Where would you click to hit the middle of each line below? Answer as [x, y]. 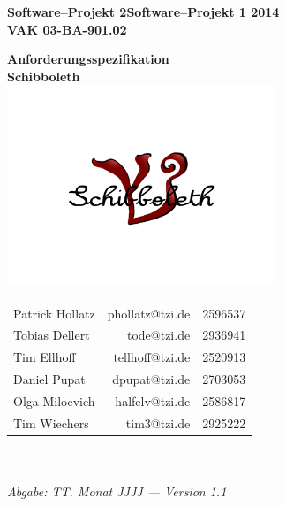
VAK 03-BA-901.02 [67, 29]
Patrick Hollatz [54, 313]
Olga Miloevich [54, 400]
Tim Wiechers [51, 422]
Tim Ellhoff [45, 357]
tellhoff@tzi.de [152, 357]
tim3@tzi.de [158, 422]
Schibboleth [44, 76]
